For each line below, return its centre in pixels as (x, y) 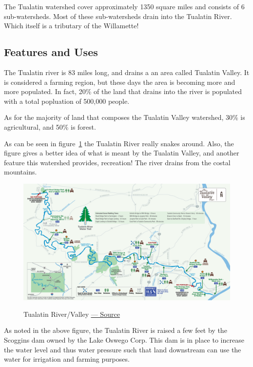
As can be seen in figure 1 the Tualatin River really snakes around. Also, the (119, 143)
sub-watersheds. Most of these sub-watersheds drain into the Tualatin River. (118, 16)
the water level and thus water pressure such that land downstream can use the (123, 349)
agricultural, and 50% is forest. (50, 126)
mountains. (20, 172)
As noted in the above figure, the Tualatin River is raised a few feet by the (116, 330)
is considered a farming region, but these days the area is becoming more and (120, 82)
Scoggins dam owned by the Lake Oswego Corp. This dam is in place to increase (124, 340)
